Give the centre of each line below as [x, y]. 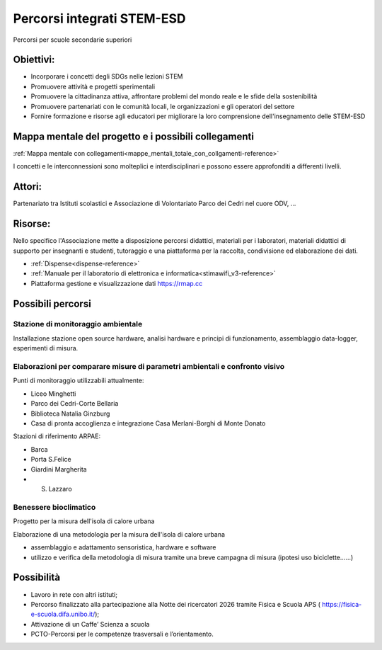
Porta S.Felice [51, 460]
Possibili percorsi [52, 303]
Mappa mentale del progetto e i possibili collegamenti [134, 136]
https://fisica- [342, 604]
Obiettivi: [34, 60]
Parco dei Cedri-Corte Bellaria [75, 404]
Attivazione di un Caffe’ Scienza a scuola [90, 624]
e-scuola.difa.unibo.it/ [63, 614]
